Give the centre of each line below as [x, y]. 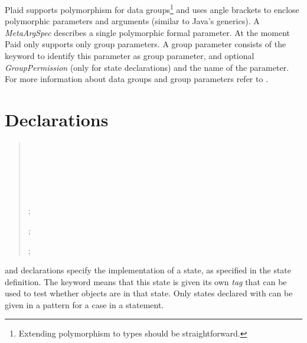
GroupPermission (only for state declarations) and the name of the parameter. [147, 67]
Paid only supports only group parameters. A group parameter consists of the [146, 44]
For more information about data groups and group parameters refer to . [137, 79]
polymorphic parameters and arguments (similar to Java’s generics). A [132, 21]
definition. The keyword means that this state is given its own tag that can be [146, 281]
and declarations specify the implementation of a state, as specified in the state [148, 270]
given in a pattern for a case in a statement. [84, 304]
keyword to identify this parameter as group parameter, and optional [130, 56]
